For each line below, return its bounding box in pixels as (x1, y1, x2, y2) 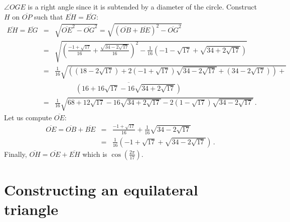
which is (82, 148, 107, 159)
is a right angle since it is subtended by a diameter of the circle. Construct (28, 2, 257, 12)
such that (34, 11, 63, 22)
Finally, (4, 148, 27, 159)
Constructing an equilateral (4, 179, 198, 199)
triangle (4, 199, 59, 219)
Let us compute (4, 112, 52, 122)
